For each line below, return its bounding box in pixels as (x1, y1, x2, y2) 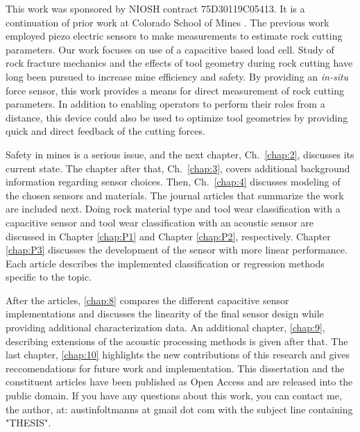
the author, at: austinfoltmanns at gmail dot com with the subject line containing (6, 401, 353, 416)
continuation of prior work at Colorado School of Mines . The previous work (6, 15, 329, 29)
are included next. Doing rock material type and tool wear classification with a (6, 201, 341, 216)
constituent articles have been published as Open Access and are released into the (6, 374, 353, 389)
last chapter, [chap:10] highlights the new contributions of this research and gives (6, 347, 350, 362)
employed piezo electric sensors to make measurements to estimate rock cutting (6, 28, 343, 43)
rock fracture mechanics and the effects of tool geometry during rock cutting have (6, 56, 353, 70)
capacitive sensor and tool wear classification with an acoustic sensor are (6, 215, 314, 229)
